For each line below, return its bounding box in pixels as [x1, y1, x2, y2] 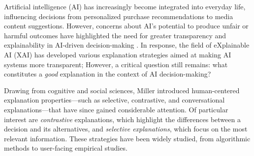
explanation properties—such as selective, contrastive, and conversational [4, 95, 225, 105]
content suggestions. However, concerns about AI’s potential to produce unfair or [4, 21, 249, 31]
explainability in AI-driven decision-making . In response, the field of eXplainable [4, 40, 250, 50]
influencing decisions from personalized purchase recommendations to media [4, 11, 233, 21]
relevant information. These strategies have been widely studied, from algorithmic [4, 133, 251, 143]
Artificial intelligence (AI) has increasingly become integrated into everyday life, [4, 1, 246, 11]
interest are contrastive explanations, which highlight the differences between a [4, 114, 241, 124]
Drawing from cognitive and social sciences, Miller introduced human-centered [4, 85, 240, 95]
